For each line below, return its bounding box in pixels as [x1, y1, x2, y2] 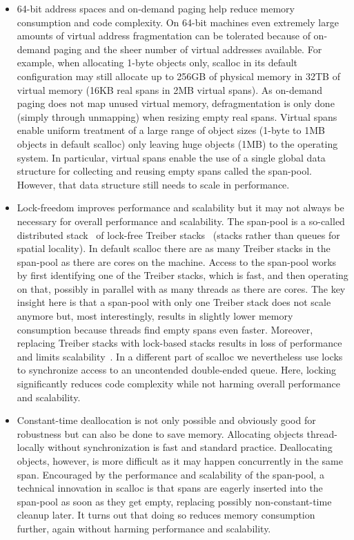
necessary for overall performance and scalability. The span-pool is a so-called [17, 213, 345, 228]
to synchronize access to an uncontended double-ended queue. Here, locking [17, 363, 337, 377]
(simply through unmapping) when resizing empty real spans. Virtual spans [17, 109, 337, 124]
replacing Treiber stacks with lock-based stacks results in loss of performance [17, 336, 342, 350]
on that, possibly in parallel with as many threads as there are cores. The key [17, 281, 346, 296]
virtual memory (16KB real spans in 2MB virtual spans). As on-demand [17, 82, 323, 97]
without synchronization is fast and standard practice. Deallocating [48, 440, 333, 454]
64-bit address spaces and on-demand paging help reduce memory [17, 1, 295, 15]
